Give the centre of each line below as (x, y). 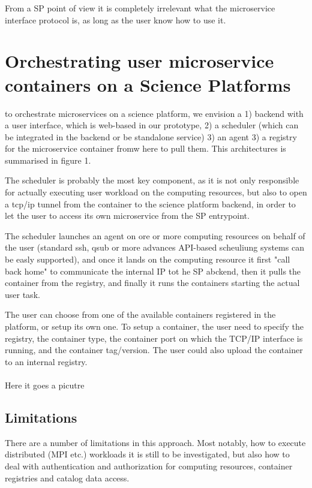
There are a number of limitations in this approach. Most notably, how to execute (155, 442)
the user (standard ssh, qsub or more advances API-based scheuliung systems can (154, 247)
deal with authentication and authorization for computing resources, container (149, 466)
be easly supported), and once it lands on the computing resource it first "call (148, 259)
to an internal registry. (46, 361)
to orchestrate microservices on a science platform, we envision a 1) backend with (154, 113)
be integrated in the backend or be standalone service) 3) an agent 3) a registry (151, 136)
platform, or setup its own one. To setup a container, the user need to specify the (154, 326)
